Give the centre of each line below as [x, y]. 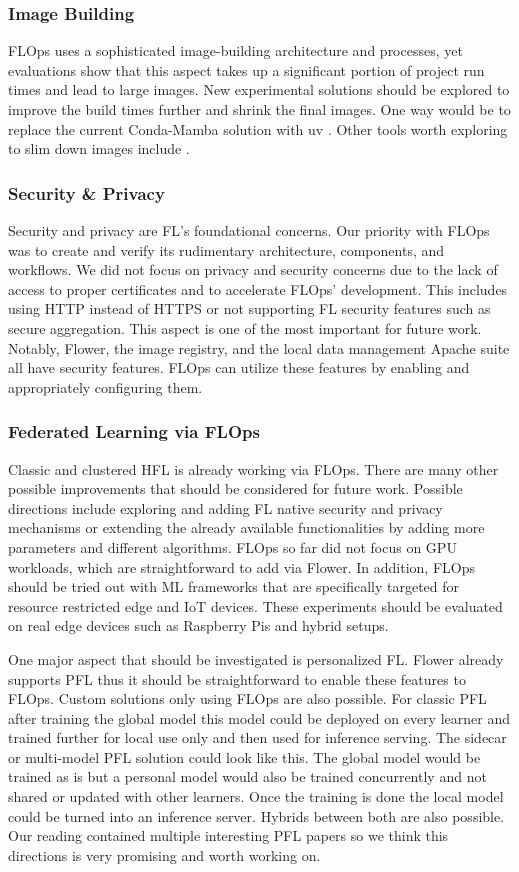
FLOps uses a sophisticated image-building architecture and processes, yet [235, 50]
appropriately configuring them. [105, 386]
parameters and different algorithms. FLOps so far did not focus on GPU [232, 546]
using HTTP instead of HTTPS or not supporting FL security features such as [249, 308]
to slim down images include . [99, 148]
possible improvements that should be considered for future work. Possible [235, 488]
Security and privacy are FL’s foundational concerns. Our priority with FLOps [249, 230]
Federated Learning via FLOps [134, 431]
